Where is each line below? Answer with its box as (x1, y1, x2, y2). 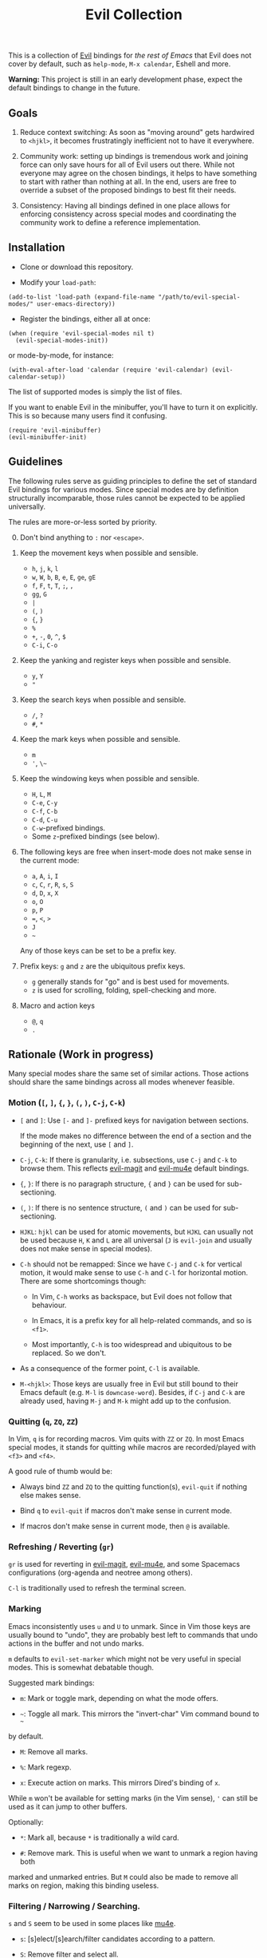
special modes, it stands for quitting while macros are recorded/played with (8, 1443, 257, 1453)
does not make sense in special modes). (19, 1243, 153, 1253)
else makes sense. (19, 1491, 81, 1500)
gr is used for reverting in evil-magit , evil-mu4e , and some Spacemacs (8, 1560, 241, 1569)
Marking (8, 1603, 42, 1615)
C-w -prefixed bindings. (31, 822, 106, 832)
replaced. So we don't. (31, 1348, 106, 1358)
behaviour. (31, 1300, 67, 1310)
